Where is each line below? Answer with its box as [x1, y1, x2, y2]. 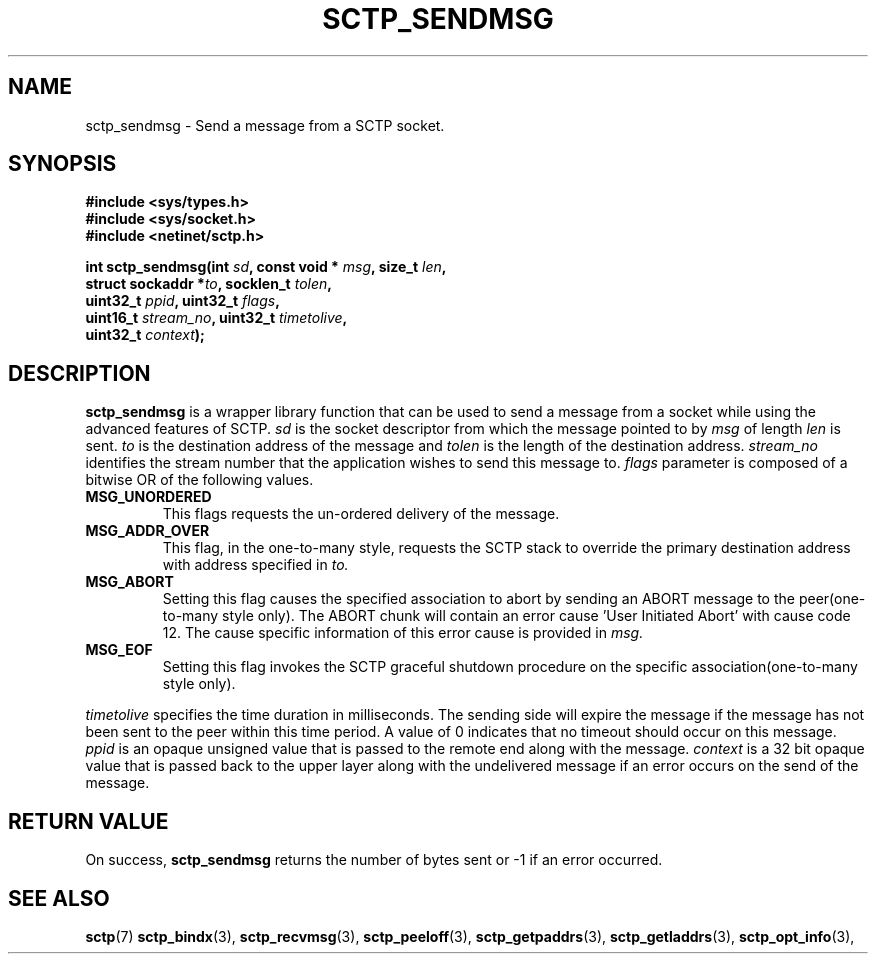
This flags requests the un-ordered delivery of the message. [162, 505, 560, 523]
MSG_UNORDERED [85, 488, 212, 506]
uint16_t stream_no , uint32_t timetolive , [85, 309, 348, 327]
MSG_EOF [85, 641, 153, 659]
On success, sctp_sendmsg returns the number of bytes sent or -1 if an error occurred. [85, 851, 663, 869]
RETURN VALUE [8, 808, 169, 834]
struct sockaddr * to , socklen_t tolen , [85, 275, 332, 293]
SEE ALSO [8, 885, 110, 911]
